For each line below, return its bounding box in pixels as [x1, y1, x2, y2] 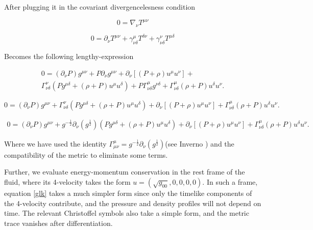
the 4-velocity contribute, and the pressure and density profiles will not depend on [4, 197, 261, 208]
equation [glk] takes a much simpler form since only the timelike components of [4, 188, 252, 198]
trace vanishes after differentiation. [4, 217, 113, 228]
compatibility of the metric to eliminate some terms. [4, 149, 168, 160]
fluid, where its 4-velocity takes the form [4, 177, 131, 187]
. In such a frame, [202, 177, 258, 187]
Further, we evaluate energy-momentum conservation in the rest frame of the [4, 166, 245, 177]
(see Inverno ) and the [165, 138, 234, 149]
